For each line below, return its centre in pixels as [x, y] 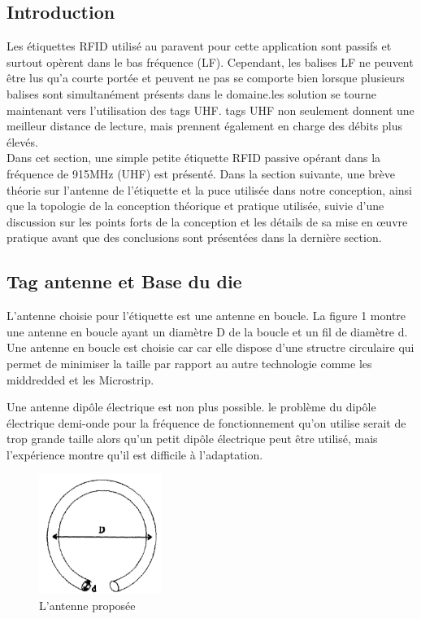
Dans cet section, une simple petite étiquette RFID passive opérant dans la [194, 158]
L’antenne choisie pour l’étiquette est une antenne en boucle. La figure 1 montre [206, 316]
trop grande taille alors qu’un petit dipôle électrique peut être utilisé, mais [192, 439]
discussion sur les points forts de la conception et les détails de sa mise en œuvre [207, 221]
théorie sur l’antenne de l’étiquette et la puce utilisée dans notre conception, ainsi [209, 189]
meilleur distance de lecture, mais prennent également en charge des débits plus [204, 126]
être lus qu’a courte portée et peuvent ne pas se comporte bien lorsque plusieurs [206, 78]
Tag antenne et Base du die [124, 281]
